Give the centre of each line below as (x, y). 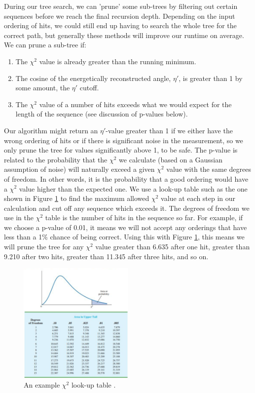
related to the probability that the (56, 159)
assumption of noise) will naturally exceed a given (79, 169)
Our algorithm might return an (51, 130)
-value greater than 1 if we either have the (169, 130)
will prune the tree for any (44, 247)
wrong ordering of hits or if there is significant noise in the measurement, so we (124, 140)
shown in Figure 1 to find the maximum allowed (77, 198)
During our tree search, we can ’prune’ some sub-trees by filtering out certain (121, 6)
